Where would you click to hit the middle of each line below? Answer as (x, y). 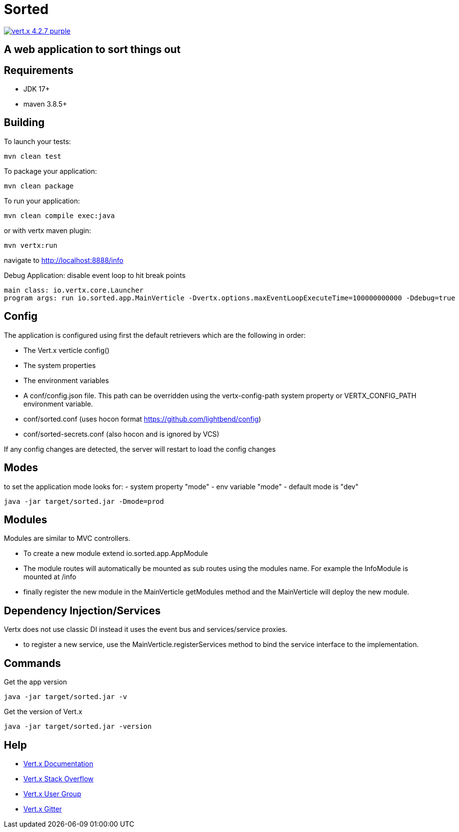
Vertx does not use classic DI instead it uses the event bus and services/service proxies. (146, 629)
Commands (33, 663)
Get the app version (36, 682)
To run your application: (42, 201)
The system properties (60, 365)
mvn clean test (33, 156)
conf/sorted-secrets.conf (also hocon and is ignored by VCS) (121, 434)
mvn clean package (39, 186)
